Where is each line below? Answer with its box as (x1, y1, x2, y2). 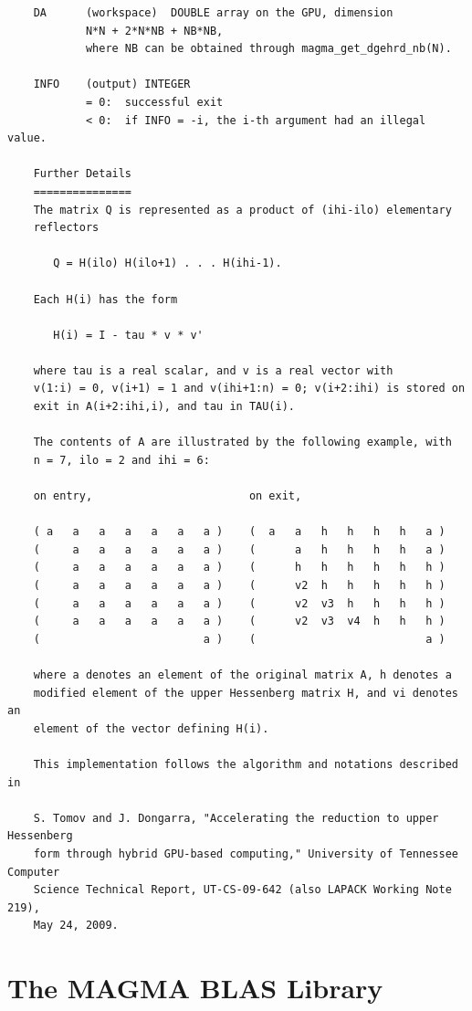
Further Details (33, 167, 132, 181)
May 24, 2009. (33, 919, 119, 932)
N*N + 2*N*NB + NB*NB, (85, 24, 224, 37)
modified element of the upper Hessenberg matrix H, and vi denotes (33, 686, 458, 700)
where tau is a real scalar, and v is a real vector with (33, 363, 393, 377)
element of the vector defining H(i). (33, 721, 269, 735)
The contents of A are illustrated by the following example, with (33, 436, 452, 449)
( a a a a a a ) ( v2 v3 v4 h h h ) (33, 615, 446, 628)
